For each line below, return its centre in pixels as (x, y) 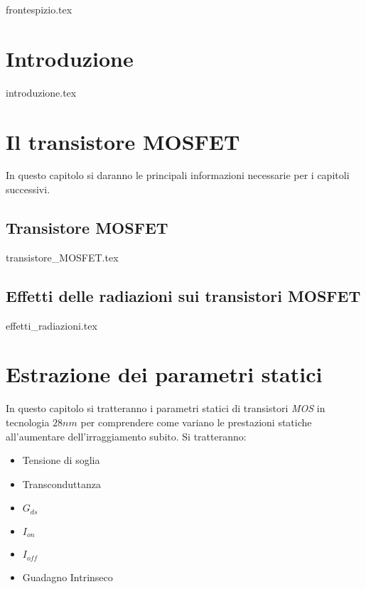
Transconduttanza (61, 483)
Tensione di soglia (61, 460)
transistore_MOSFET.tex (62, 257)
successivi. (28, 189)
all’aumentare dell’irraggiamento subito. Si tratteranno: (126, 436)
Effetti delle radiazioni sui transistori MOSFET (183, 295)
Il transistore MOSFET (123, 141)
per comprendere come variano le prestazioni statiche (196, 422)
